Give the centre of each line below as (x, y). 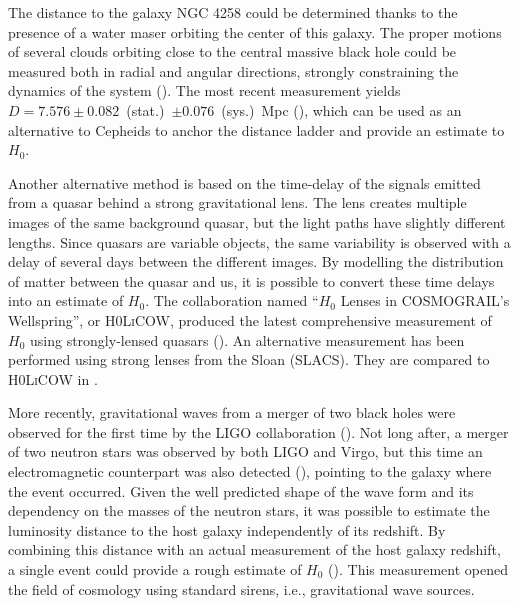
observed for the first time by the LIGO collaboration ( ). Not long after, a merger (258, 431)
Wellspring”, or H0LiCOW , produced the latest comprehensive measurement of (250, 319)
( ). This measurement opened (418, 569)
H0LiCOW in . (53, 378)
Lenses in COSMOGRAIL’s (425, 300)
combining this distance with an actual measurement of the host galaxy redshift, (254, 549)
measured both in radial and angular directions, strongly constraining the (233, 70)
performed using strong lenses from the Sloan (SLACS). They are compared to (249, 359)
